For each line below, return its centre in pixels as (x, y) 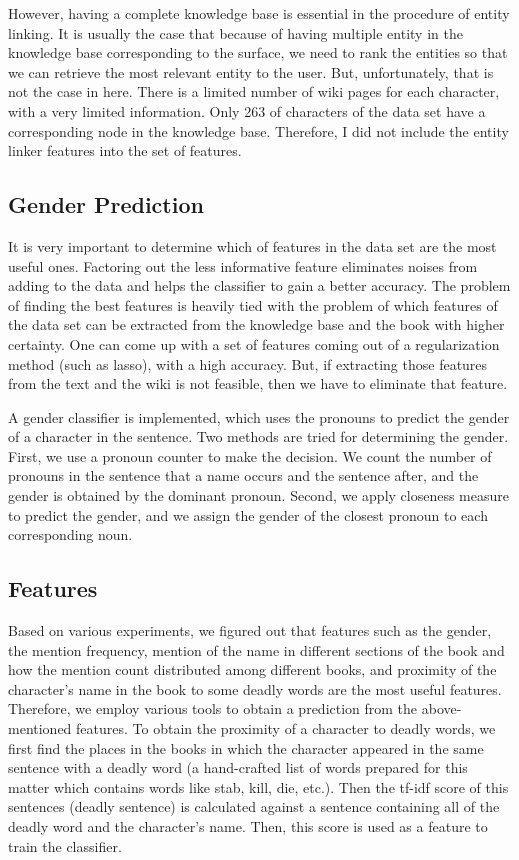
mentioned (40, 728)
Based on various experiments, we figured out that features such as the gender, (250, 630)
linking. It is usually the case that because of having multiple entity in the (235, 32)
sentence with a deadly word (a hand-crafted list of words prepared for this (238, 767)
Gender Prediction (106, 204)
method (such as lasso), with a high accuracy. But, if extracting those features (248, 363)
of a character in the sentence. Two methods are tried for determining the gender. (258, 436)
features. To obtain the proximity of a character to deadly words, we (286, 728)
